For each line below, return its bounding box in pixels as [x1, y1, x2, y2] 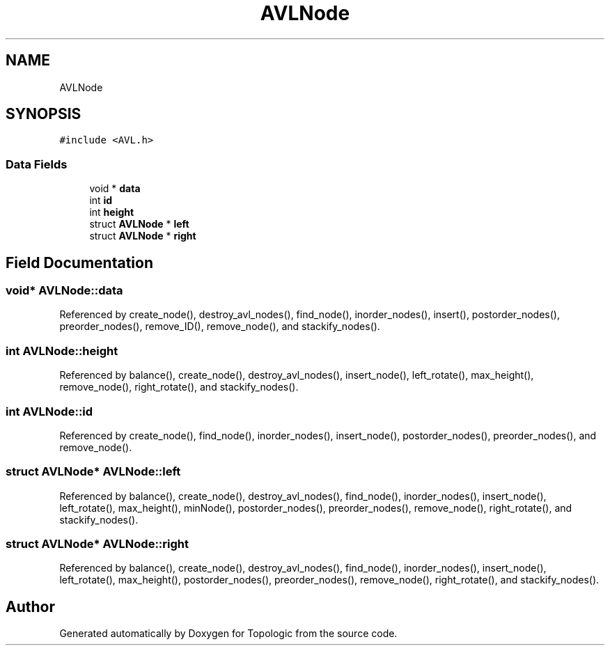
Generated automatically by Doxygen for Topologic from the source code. [59, 627, 398, 640]
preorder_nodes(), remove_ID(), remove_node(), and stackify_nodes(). [59, 320, 380, 333]
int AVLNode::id [6, 404, 93, 418]
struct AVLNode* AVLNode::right [6, 537, 189, 551]
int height [89, 206, 134, 219]
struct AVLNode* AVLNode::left [6, 464, 181, 479]
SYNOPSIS [6, 105, 81, 123]
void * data [89, 182, 141, 195]
